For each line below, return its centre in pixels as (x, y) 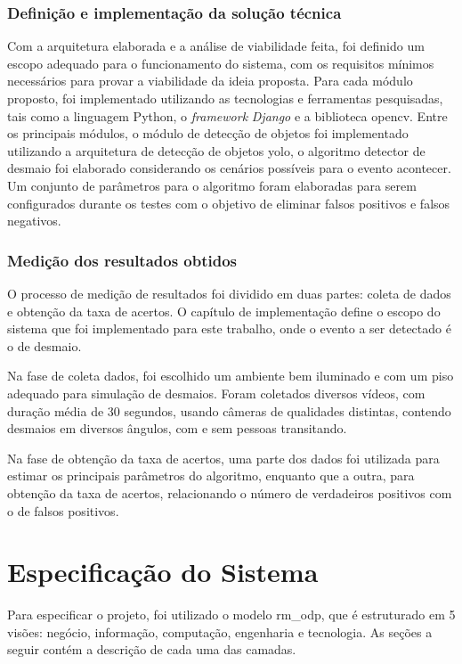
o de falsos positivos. (63, 510)
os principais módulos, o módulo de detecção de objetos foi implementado (208, 133)
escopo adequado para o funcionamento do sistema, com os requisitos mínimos (221, 63)
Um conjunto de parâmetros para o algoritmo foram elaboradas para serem (212, 185)
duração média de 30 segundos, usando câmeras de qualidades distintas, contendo (229, 410)
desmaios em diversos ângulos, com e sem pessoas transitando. (177, 428)
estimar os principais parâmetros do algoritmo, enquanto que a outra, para (211, 475)
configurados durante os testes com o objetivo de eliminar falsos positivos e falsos (229, 203)
